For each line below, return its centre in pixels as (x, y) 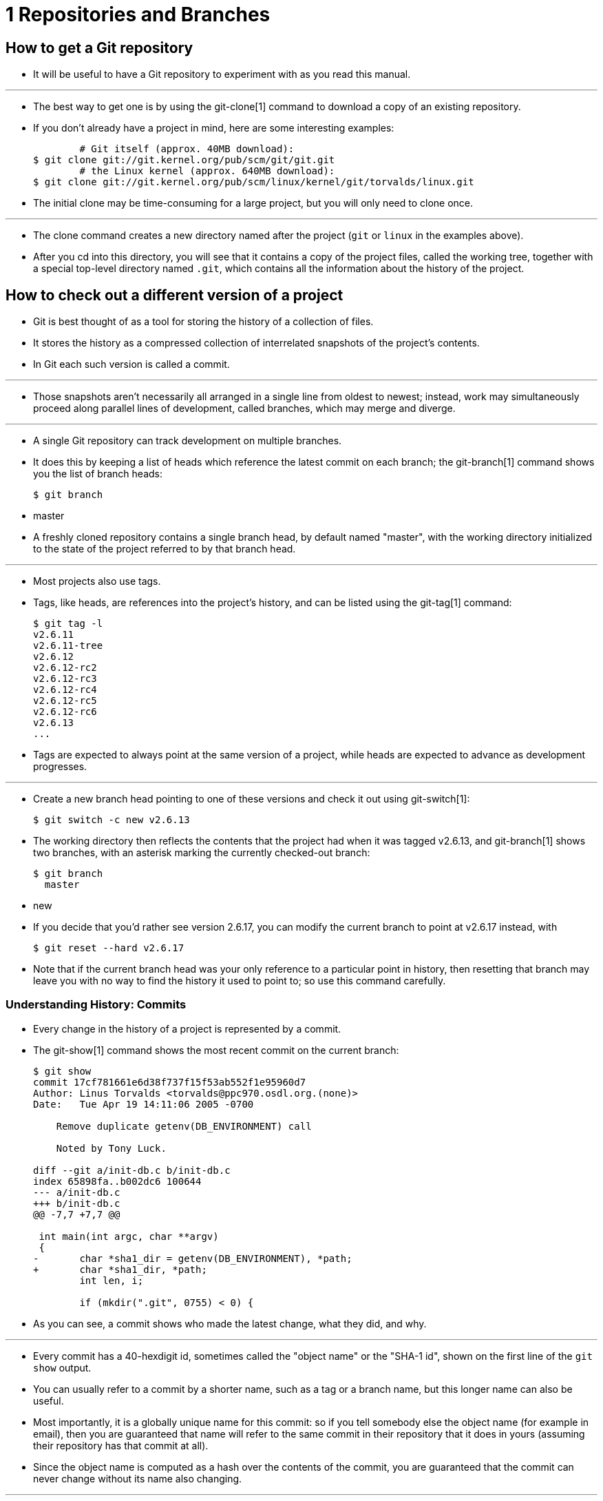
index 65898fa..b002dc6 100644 (117, 1181)
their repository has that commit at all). (121, 1445)
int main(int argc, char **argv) (129, 1236)
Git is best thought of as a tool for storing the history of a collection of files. (203, 322)
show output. (62, 1367)
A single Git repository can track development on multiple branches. (188, 441)
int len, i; (112, 1280)
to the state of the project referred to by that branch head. (165, 549)
